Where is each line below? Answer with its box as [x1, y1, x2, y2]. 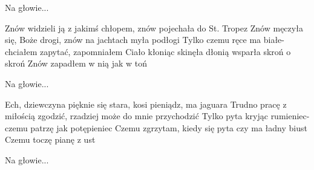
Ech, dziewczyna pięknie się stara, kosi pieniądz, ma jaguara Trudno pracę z [5, 97, 287, 110]
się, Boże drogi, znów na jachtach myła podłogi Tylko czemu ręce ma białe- [5, 33, 284, 46]
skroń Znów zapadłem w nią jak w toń [5, 57, 148, 70]
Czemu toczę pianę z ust [5, 133, 96, 146]
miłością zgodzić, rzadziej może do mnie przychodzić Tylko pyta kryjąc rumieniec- [5, 110, 310, 122]
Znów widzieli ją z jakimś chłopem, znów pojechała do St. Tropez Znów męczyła [5, 21, 303, 34]
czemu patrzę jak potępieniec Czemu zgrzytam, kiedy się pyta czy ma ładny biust [5, 121, 307, 134]
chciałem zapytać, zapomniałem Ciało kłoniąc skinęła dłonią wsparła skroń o [5, 45, 291, 57]
